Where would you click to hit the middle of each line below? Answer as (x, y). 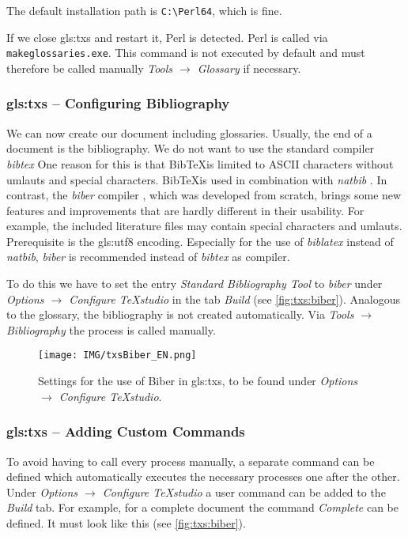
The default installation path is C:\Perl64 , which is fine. (144, 10)
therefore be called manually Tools (90, 68)
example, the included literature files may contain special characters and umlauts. (204, 226)
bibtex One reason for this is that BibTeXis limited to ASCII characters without (200, 163)
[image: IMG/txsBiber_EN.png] (117, 355)
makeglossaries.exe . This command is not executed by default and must (186, 53)
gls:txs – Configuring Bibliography (118, 103)
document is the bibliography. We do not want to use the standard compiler (191, 148)
